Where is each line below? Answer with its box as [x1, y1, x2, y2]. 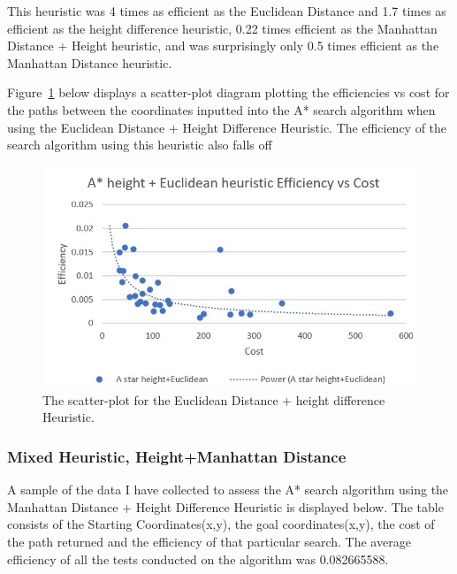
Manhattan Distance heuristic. [7, 53, 172, 72]
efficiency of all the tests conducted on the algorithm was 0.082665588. [7, 549, 389, 568]
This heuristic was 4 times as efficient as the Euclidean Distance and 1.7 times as [7, 2, 446, 19]
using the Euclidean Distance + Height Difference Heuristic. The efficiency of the [7, 118, 447, 136]
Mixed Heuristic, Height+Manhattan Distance [7, 445, 347, 467]
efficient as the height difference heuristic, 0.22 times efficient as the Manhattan [7, 19, 438, 37]
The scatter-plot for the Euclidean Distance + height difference [42, 390, 385, 409]
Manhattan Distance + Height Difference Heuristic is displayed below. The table [7, 497, 444, 516]
